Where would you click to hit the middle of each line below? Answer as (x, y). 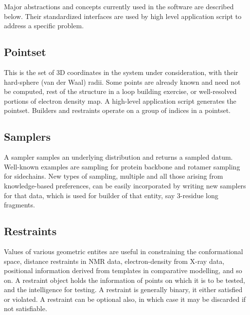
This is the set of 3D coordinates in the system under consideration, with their (121, 72)
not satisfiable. (26, 308)
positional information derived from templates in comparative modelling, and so (123, 270)
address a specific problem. (44, 26)
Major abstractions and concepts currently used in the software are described (119, 6)
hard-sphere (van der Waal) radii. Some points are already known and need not (122, 82)
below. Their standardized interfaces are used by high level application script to (123, 16)
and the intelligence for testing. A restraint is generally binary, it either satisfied (123, 289)
